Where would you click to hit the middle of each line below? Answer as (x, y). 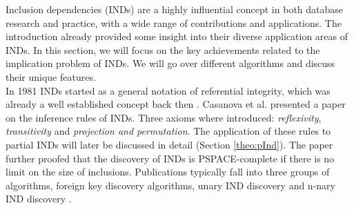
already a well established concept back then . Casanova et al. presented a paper (176, 104)
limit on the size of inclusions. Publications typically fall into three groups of (168, 172)
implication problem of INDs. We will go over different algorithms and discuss (170, 63)
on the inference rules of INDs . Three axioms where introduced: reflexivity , (164, 117)
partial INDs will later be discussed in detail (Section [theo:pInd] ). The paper (169, 144)
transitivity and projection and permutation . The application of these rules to (168, 131)
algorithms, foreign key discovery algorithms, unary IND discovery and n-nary (170, 185)
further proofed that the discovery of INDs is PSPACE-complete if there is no (170, 158)
